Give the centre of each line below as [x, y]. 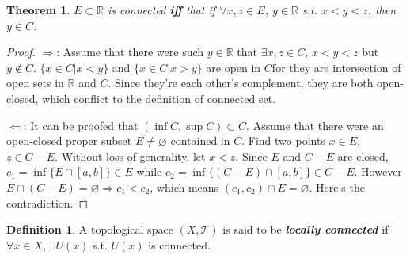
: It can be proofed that [81, 125]
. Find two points [283, 141]
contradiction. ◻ [47, 202]
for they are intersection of [336, 67]
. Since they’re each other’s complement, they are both [241, 83]
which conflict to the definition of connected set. [159, 98]
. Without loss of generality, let [130, 156]
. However [378, 171]
